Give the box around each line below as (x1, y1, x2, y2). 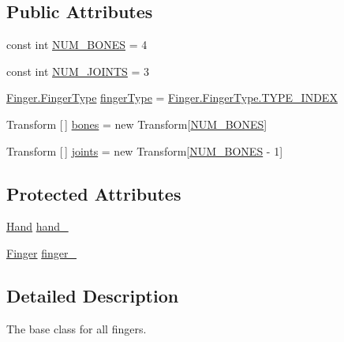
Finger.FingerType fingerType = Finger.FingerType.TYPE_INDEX (6, 89, 338, 106)
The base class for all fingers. (6, 320, 147, 336)
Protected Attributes (6, 181, 181, 205)
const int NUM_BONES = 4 (6, 36, 148, 53)
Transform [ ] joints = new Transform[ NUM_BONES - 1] (6, 142, 283, 159)
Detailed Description (6, 283, 179, 307)
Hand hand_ (6, 218, 69, 235)
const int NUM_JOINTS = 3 (6, 62, 150, 79)
